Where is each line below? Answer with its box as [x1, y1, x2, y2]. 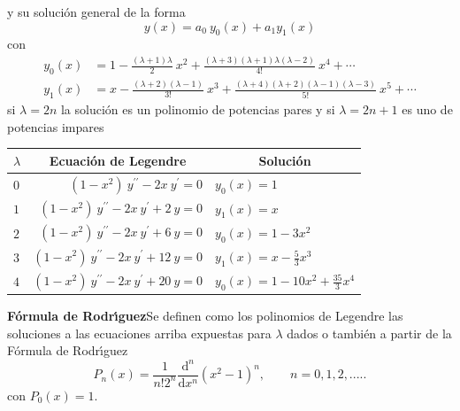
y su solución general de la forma [7, 3, 186, 20]
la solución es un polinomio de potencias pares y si [60, 100, 335, 119]
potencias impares [7, 117, 104, 136]
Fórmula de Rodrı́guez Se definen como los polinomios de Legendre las [7, 306, 403, 325]
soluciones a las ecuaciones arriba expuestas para [7, 323, 272, 342]
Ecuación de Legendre [49, 151, 187, 169]
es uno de [402, 100, 453, 119]
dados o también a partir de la [287, 323, 452, 342]
